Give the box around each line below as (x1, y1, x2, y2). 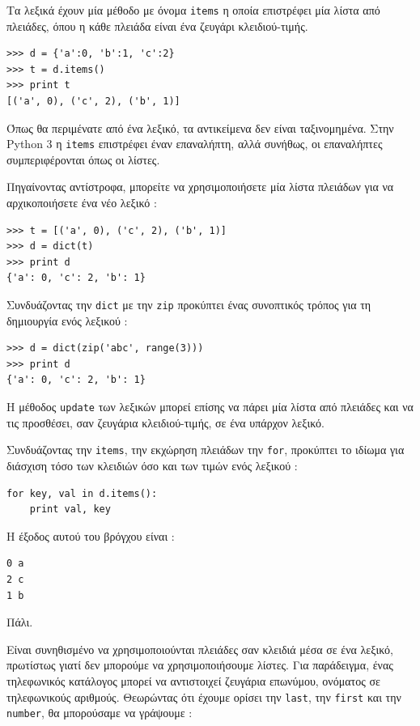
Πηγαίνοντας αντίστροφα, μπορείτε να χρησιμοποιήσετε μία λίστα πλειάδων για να (6, 178, 394, 195)
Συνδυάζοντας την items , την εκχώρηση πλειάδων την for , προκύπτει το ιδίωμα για (6, 441, 405, 458)
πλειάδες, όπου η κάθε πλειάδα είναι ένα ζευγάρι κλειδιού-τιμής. (6, 17, 308, 34)
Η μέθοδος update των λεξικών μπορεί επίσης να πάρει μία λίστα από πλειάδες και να (6, 398, 414, 415)
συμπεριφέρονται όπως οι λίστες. (6, 151, 160, 168)
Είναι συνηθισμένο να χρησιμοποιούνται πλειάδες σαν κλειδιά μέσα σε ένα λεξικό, (6, 640, 393, 657)
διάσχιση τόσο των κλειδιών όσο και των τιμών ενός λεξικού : (6, 456, 298, 473)
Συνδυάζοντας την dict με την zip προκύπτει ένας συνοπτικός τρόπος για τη (6, 296, 371, 313)
